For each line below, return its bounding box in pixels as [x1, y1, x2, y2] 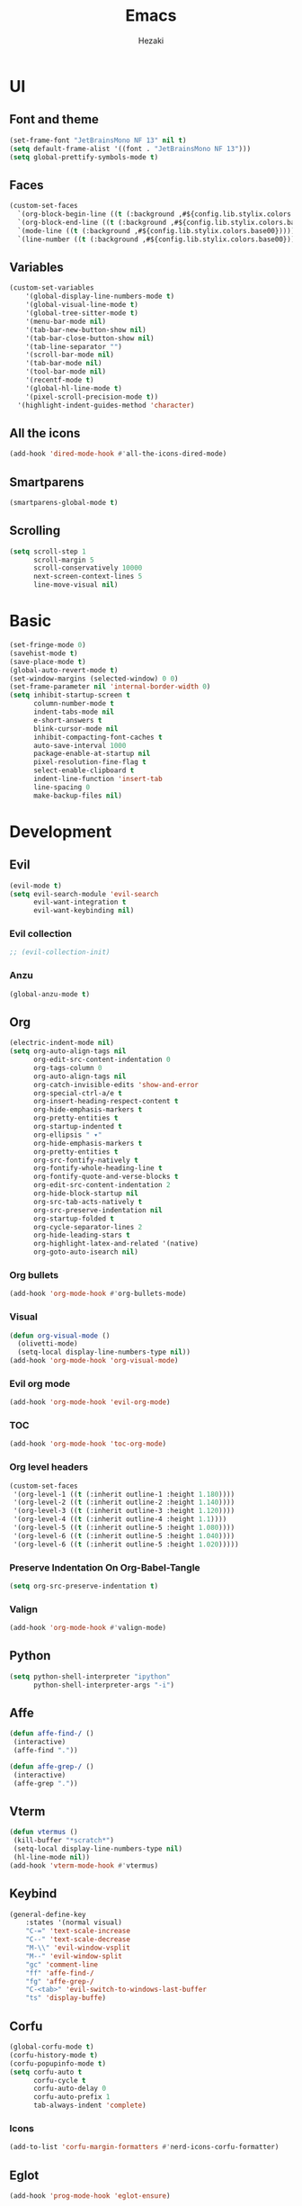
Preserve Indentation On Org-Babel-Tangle [9, 1561, 200, 1573]
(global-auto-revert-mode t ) [9, 665, 119, 675]
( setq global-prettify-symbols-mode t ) [9, 152, 159, 162]
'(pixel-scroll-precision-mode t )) [25, 392, 159, 401]
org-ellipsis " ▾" [32, 1130, 102, 1139]
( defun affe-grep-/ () [9, 1761, 94, 1771]
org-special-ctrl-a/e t [32, 1088, 123, 1098]
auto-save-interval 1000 [32, 741, 127, 750]
